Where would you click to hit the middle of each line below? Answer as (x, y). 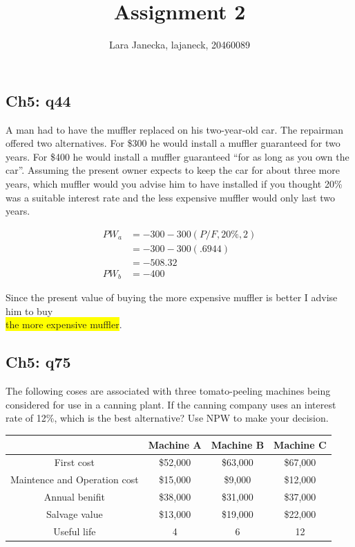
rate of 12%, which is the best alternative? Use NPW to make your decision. (167, 418)
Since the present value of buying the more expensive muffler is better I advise (172, 297)
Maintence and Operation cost (75, 479)
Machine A (175, 444)
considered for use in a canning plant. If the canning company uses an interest (171, 404)
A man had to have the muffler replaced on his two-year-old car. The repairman (175, 129)
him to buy (29, 311)
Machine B (238, 444)
